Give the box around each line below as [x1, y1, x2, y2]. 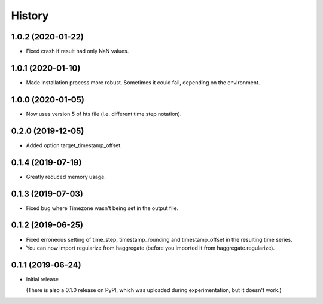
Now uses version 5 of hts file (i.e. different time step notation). [26, 110, 182, 117]
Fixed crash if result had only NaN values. [26, 48, 129, 55]
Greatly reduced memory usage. [26, 173, 106, 180]
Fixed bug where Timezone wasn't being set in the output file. [26, 204, 179, 212]
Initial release [26, 275, 59, 282]
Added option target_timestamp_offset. [26, 141, 122, 149]
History [11, 9, 49, 22]
